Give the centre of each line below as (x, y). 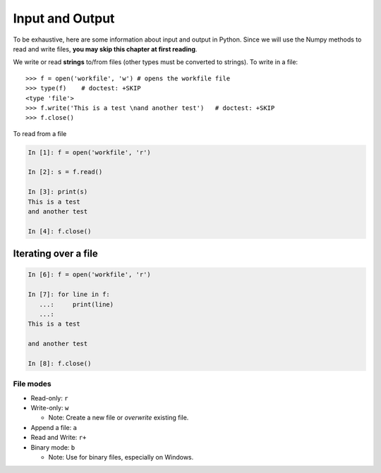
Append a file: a (54, 427)
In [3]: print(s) (58, 192)
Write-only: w (50, 408)
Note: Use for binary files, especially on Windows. (121, 457)
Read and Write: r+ (59, 438)
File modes (32, 384)
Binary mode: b (53, 447)
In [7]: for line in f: (69, 295)
